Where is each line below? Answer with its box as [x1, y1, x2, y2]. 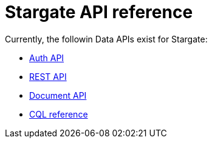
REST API [29, 71, 67, 82]
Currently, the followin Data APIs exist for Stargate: [5, 33, 208, 44]
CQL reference [29, 108, 88, 119]
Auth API [29, 52, 64, 63]
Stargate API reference [5, 2, 193, 22]
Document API [29, 90, 87, 101]
